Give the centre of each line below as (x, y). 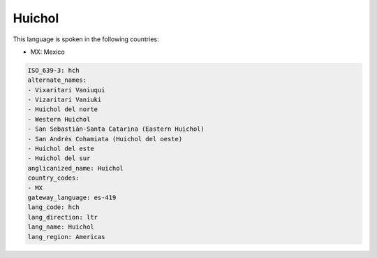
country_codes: (53, 178)
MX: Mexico (48, 52)
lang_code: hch (53, 207)
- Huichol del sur (59, 158)
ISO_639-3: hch (53, 70)
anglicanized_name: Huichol (75, 168)
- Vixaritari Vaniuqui (66, 90)
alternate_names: (57, 80)
